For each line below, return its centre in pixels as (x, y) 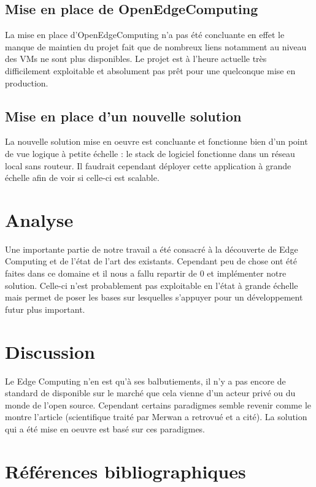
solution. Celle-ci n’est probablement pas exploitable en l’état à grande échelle (152, 285)
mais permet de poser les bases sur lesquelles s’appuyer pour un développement (154, 297)
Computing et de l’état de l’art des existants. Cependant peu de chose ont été (151, 261)
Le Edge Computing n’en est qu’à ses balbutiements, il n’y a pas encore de (145, 381)
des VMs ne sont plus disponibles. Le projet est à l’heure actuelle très (136, 59)
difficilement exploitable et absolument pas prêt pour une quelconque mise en (150, 70)
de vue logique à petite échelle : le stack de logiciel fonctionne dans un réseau (150, 153)
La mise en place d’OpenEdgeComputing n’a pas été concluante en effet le (145, 35)
